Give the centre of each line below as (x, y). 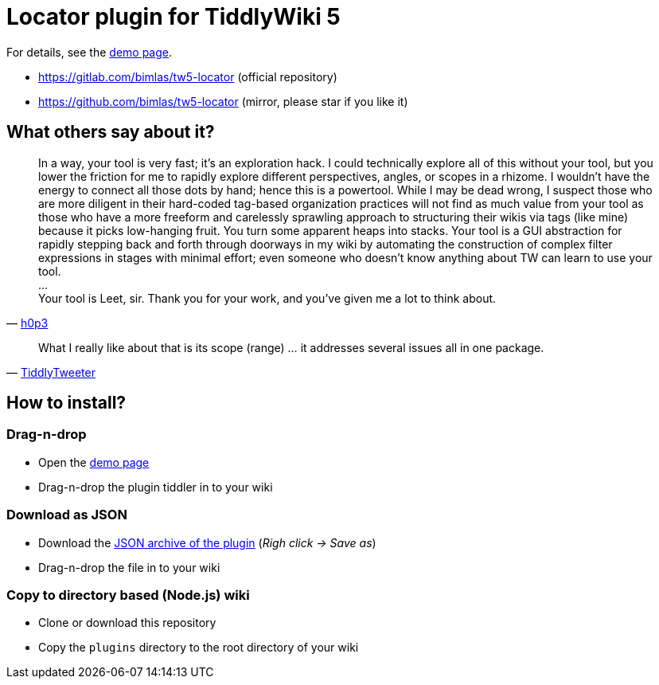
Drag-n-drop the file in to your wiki (129, 567)
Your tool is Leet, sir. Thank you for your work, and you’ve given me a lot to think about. (267, 298)
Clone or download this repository (127, 623)
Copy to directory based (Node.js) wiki (128, 595)
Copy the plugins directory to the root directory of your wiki (199, 648)
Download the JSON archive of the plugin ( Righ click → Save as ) (207, 542)
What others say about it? (111, 132)
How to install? (66, 403)
